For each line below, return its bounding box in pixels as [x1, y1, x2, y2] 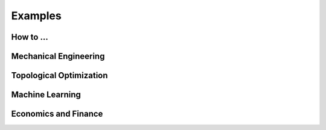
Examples [11, 9, 62, 22]
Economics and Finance [11, 109, 103, 119]
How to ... [11, 32, 48, 42]
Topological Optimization [11, 70, 108, 81]
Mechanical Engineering [11, 51, 105, 61]
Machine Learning [11, 90, 81, 100]
